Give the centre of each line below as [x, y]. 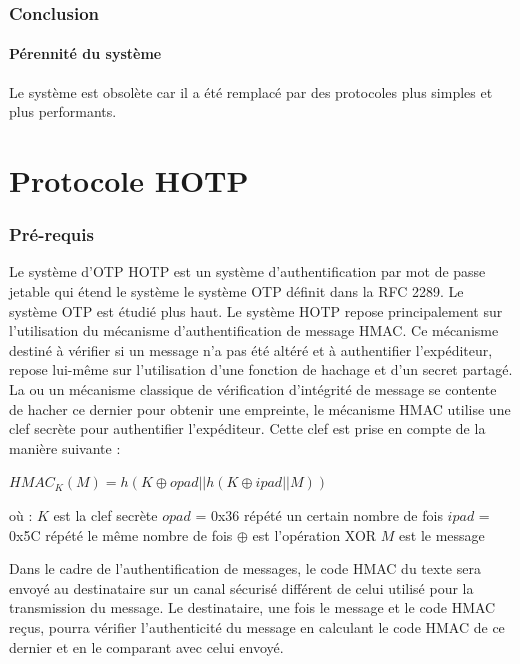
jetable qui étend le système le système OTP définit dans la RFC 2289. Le [236, 291]
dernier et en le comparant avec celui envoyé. [146, 646]
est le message [442, 534]
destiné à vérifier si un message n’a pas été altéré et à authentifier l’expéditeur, [251, 349]
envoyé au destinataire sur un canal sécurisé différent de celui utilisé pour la [241, 587]
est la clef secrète [105, 514]
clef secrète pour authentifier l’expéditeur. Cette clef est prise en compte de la [247, 428]
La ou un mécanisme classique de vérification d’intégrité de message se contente [253, 388]
